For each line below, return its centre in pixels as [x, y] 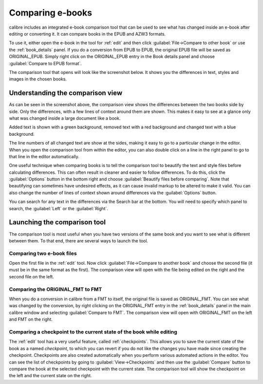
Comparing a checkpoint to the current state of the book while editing [93, 332]
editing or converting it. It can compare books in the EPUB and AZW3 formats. [87, 34]
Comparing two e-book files [43, 253]
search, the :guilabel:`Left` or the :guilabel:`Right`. [59, 208]
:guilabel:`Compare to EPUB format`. [46, 63]
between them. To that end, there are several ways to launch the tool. [79, 240]
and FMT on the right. [31, 319]
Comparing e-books [51, 13]
